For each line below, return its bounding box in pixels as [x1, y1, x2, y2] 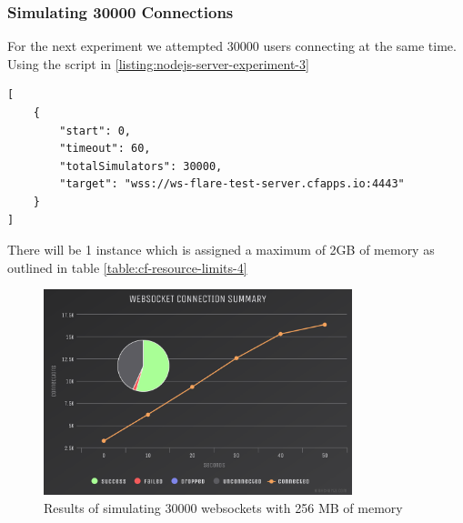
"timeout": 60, [59, 142, 151, 156]
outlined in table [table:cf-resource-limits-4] [7, 257, 247, 277]
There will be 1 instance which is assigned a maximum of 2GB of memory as [7, 240, 435, 259]
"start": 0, [59, 124, 132, 137]
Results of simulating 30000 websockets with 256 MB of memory [44, 498, 403, 517]
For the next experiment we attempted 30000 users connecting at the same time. [7, 36, 457, 55]
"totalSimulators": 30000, [59, 159, 223, 173]
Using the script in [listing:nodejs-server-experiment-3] [7, 54, 309, 73]
